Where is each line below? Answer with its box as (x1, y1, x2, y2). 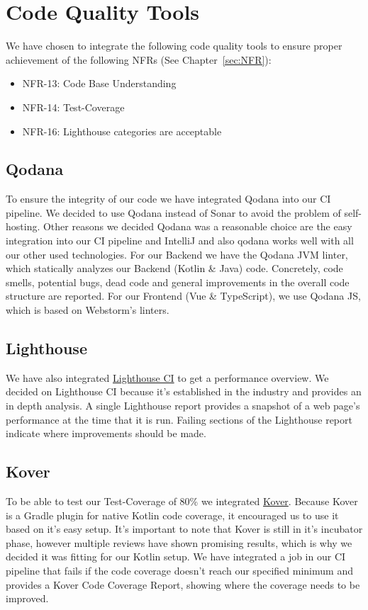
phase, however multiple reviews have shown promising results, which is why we (6, 535, 352, 550)
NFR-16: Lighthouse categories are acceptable (22, 123, 222, 138)
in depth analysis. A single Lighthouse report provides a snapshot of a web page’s (6, 398, 360, 413)
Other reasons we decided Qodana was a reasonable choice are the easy (43, 219, 352, 234)
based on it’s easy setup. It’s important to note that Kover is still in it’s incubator (6, 521, 363, 536)
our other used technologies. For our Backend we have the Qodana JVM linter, (6, 247, 348, 261)
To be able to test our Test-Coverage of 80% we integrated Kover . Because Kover (6, 494, 358, 509)
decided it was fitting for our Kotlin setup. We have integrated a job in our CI (6, 549, 346, 564)
